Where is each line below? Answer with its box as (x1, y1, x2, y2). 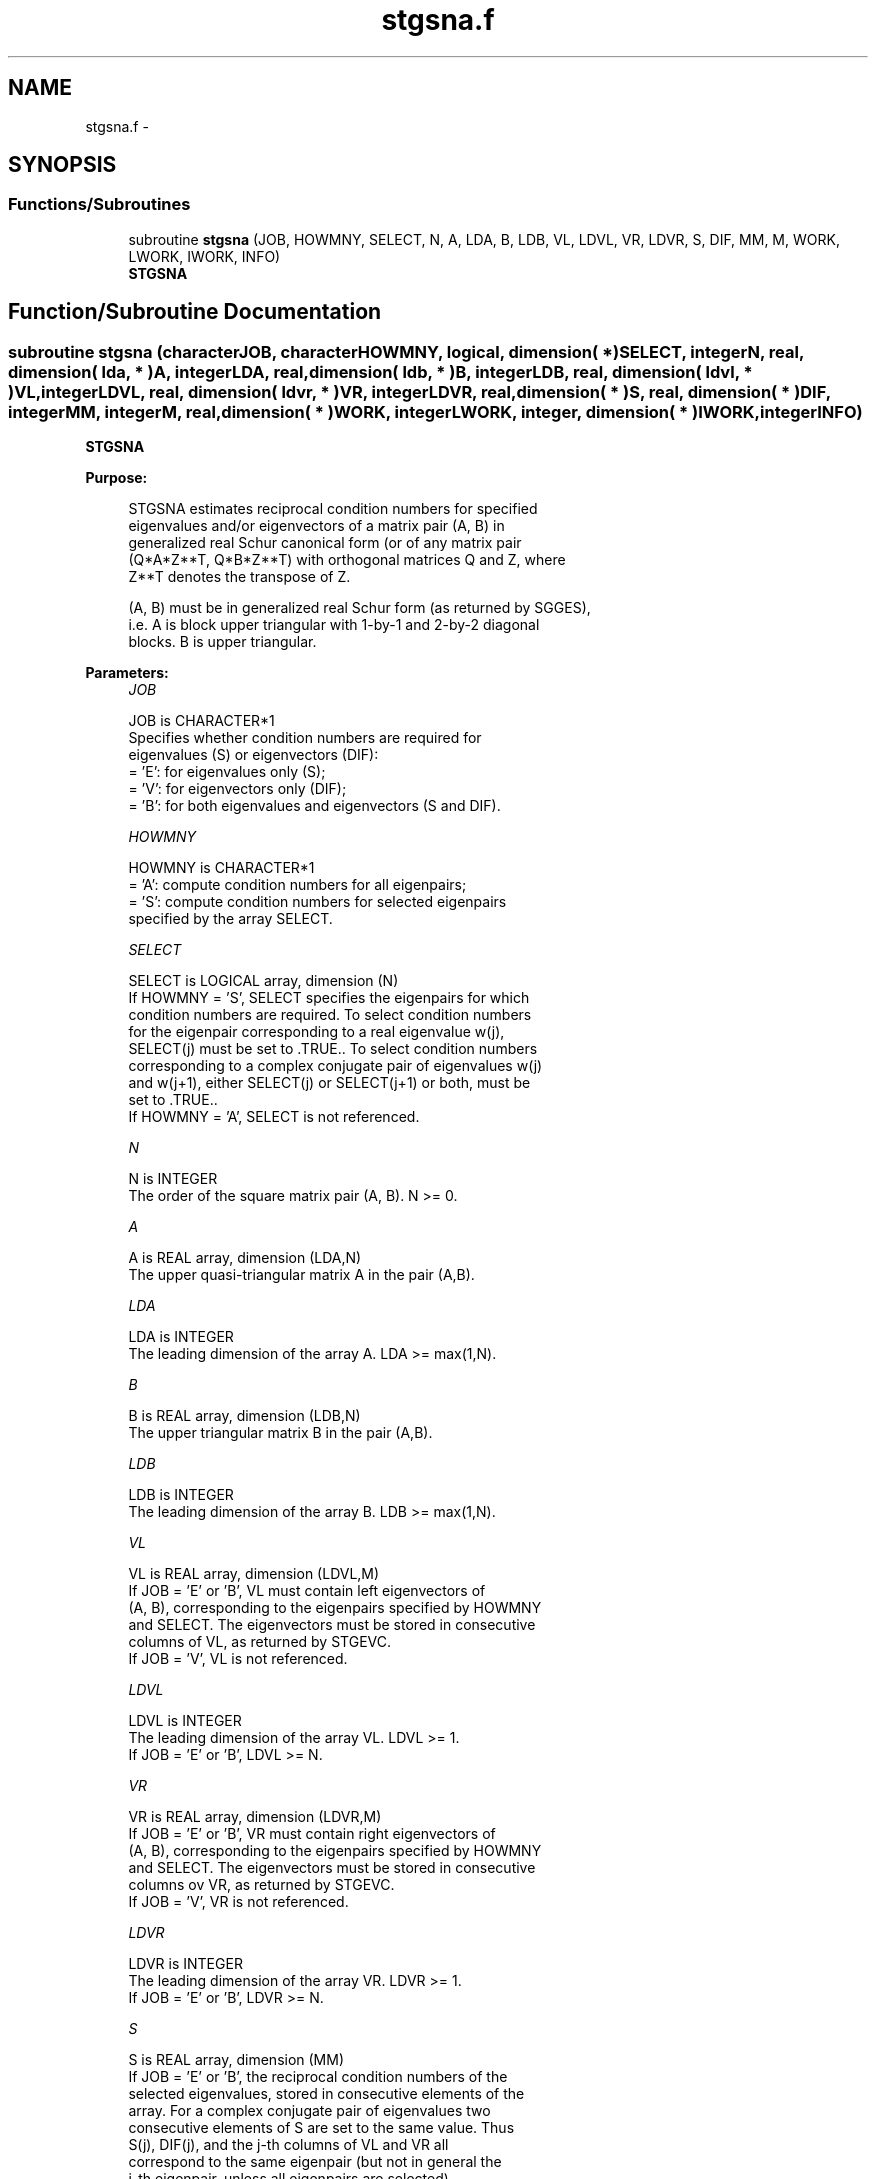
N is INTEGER (128, 1170, 218, 1188)
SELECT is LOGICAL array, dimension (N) (128, 972, 399, 990)
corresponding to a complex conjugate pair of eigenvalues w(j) (128, 1057, 543, 1075)
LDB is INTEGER (128, 1486, 234, 1504)
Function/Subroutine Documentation (8, 299, 382, 325)
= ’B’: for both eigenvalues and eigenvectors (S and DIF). (128, 797, 501, 815)
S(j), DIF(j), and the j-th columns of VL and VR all (128, 2136, 449, 2154)
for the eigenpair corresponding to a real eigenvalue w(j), (128, 1023, 505, 1041)
